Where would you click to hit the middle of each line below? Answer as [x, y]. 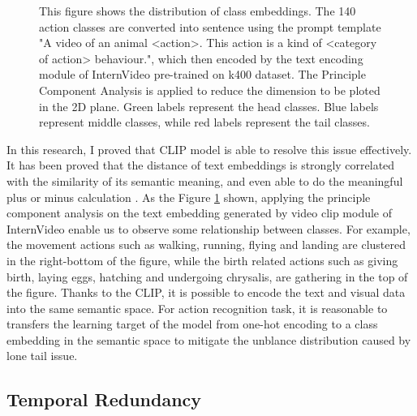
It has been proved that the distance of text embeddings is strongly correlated [201, 165]
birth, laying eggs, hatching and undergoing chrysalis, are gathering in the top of [207, 276]
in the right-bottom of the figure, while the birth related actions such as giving [202, 260]
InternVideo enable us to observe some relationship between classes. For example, [208, 228]
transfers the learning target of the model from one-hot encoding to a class [192, 324]
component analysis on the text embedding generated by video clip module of [200, 213]
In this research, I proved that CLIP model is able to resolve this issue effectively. [209, 149]
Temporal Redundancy [104, 399]
